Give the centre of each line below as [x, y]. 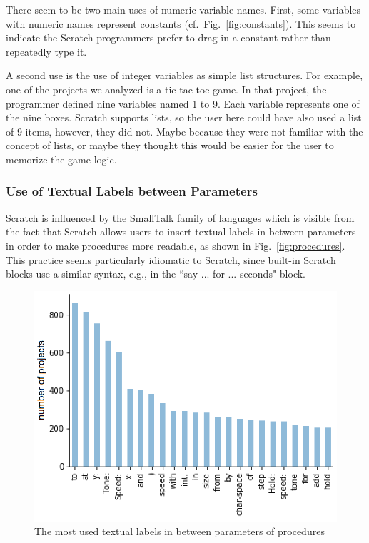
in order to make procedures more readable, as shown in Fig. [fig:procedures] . [176, 245]
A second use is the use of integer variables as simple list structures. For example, [184, 75]
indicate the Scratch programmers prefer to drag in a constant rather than [168, 37]
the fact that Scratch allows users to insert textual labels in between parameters [181, 232]
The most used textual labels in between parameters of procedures [180, 531]
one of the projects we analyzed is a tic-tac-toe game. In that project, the [166, 89]
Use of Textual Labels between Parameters [132, 191]
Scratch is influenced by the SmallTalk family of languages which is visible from [180, 217]
